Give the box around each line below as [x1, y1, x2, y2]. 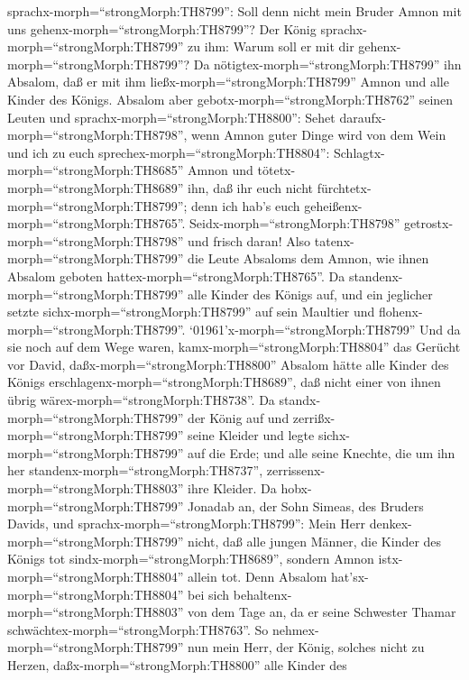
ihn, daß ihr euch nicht [188, 178, 314, 197]
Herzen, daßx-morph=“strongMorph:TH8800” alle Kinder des [7, 655, 347, 674]
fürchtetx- [317, 178, 372, 197]
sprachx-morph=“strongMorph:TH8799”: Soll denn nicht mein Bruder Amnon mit [7, 2, 462, 20]
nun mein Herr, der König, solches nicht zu [188, 638, 425, 657]
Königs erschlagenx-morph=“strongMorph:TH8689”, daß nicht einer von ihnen [7, 372, 441, 391]
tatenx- [314, 231, 354, 250]
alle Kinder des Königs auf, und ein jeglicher [188, 284, 433, 303]
